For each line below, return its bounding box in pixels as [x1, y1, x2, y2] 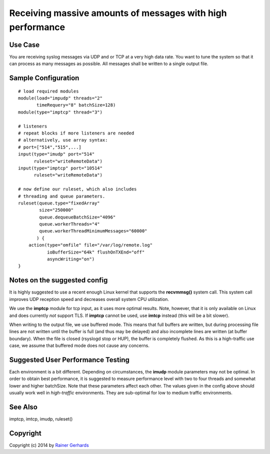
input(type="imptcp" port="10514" [18, 165, 102, 171]
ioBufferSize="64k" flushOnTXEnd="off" [46, 249, 145, 255]
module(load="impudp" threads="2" [18, 95, 102, 101]
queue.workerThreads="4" [39, 221, 100, 227]
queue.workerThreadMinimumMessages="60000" [39, 228, 147, 234]
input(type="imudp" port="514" [18, 151, 95, 157]
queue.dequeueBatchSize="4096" [39, 214, 116, 220]
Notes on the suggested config [9, 276, 108, 284]
